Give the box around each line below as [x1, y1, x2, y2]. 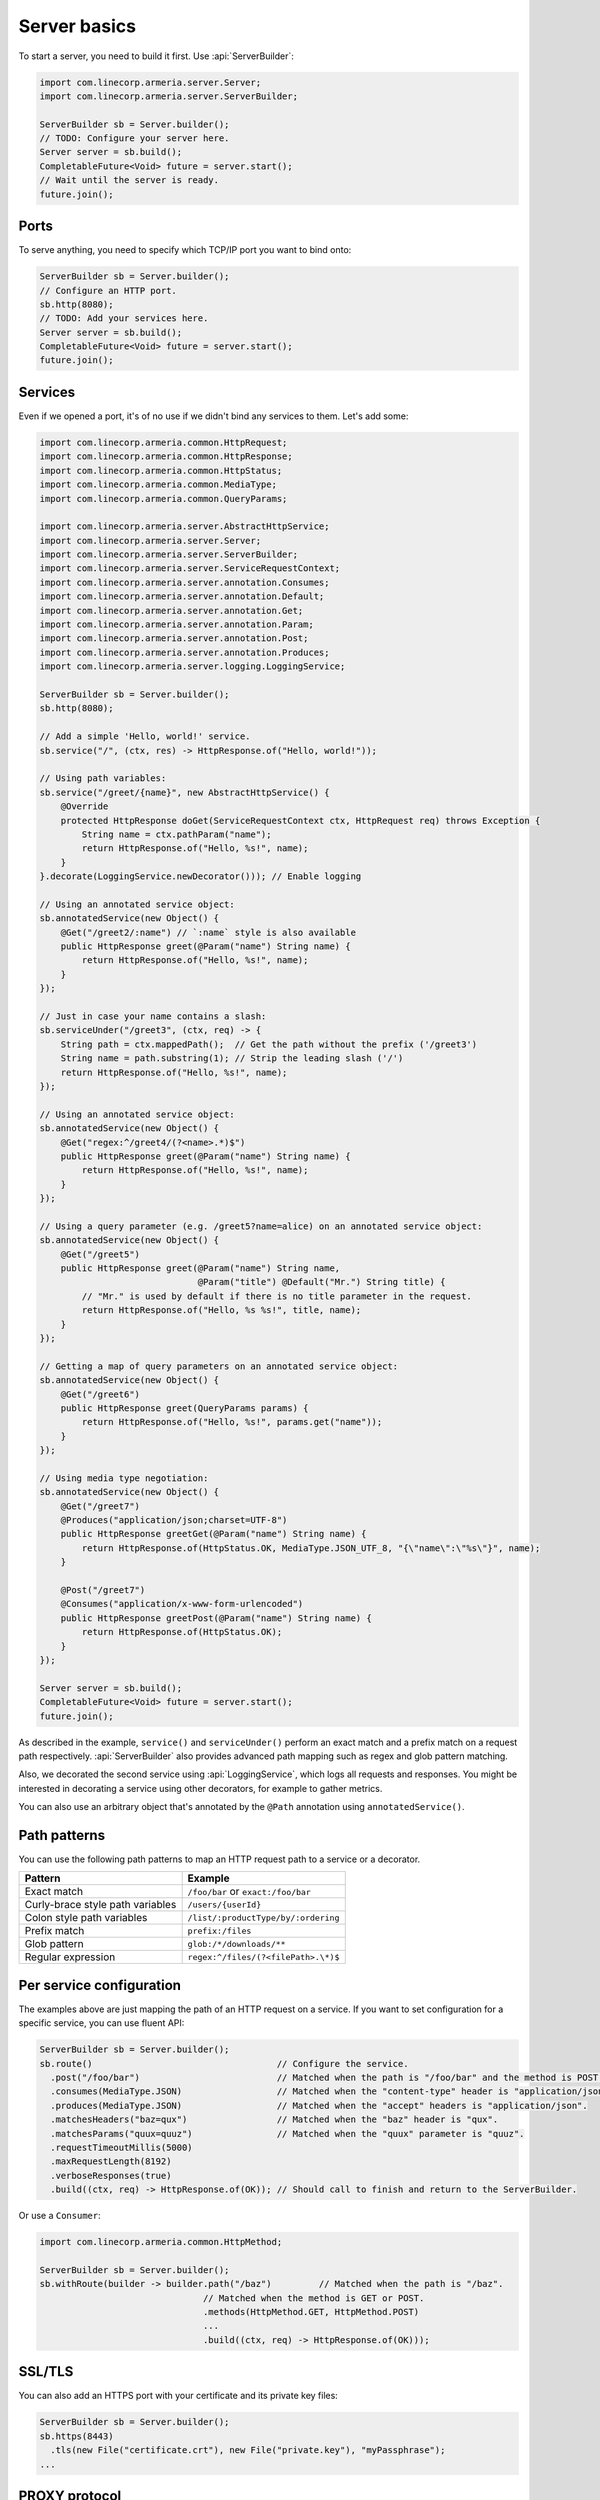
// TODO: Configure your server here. [39, 133, 230, 144]
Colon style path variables [24, 1911, 148, 1925]
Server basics [18, 15, 137, 37]
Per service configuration [18, 1976, 182, 1994]
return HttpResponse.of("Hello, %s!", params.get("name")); [81, 1416, 383, 1428]
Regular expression [24, 1950, 116, 1964]
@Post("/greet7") [60, 1585, 146, 1595]
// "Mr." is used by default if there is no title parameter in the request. [81, 1290, 472, 1302]
